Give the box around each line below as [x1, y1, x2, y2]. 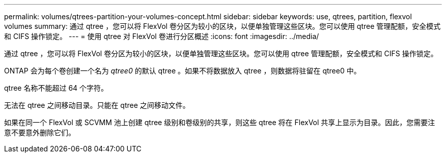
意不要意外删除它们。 [4, 128, 75, 137]
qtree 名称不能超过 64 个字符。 [4, 84, 108, 92]
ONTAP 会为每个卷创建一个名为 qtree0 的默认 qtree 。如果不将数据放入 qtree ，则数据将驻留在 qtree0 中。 [4, 66, 361, 75]
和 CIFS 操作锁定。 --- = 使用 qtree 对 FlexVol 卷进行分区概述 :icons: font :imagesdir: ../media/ [4, 32, 319, 41]
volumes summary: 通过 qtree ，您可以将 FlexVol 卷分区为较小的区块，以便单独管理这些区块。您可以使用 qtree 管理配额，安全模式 [4, 22, 441, 30]
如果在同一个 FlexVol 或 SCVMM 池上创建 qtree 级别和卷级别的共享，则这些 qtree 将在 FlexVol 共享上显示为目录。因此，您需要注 [4, 118, 435, 127]
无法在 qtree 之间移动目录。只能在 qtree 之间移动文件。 [4, 101, 190, 109]
